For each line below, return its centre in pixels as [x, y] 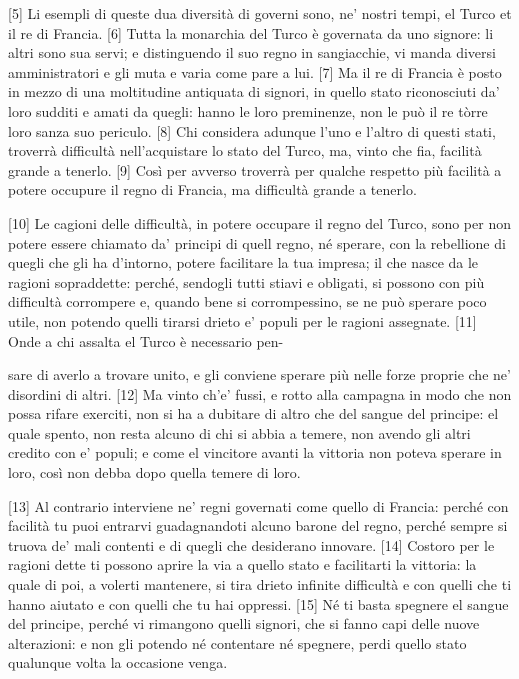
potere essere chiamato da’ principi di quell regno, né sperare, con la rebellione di [257, 242]
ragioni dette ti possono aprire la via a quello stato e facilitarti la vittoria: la [242, 564]
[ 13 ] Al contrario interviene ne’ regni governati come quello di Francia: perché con [258, 505]
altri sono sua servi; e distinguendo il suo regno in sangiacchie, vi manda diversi [252, 52]
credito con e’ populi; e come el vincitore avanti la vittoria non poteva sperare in [255, 452]
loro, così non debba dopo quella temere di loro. [154, 472]
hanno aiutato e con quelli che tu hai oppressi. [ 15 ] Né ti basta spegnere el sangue [258, 603]
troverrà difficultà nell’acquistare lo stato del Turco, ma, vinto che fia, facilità [245, 150]
